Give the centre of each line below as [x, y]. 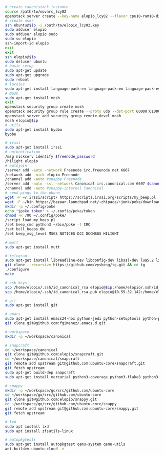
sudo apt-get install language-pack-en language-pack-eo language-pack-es [83, 89]
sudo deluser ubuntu [26, 62]
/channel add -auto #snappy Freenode [43, 179]
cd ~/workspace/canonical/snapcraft [42, 359]
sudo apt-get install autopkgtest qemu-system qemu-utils [65, 444]
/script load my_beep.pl [30, 220]
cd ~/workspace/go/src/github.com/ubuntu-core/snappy [61, 404]
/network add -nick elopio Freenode [42, 175]
